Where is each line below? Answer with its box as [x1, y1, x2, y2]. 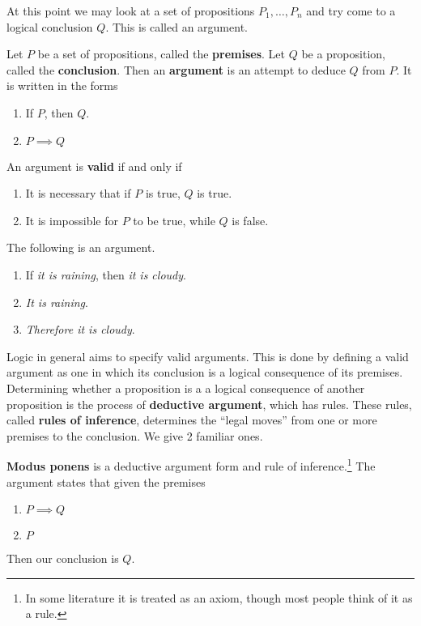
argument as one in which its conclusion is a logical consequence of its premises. [6, 364, 403, 381]
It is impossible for [25, 211, 119, 228]
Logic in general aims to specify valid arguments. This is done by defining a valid [6, 347, 409, 364]
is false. [232, 211, 269, 228]
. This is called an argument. [105, 18, 248, 35]
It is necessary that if [25, 185, 131, 202]
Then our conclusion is [6, 550, 119, 567]
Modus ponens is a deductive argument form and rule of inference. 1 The [6, 455, 376, 474]
